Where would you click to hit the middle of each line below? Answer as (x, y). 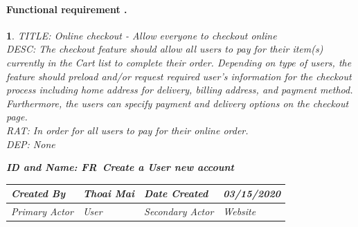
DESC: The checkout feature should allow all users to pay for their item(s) (165, 49)
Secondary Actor (179, 211)
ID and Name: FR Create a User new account (120, 167)
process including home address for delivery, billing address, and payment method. (180, 90)
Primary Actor (42, 211)
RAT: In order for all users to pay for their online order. (127, 130)
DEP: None (31, 144)
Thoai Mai (109, 193)
